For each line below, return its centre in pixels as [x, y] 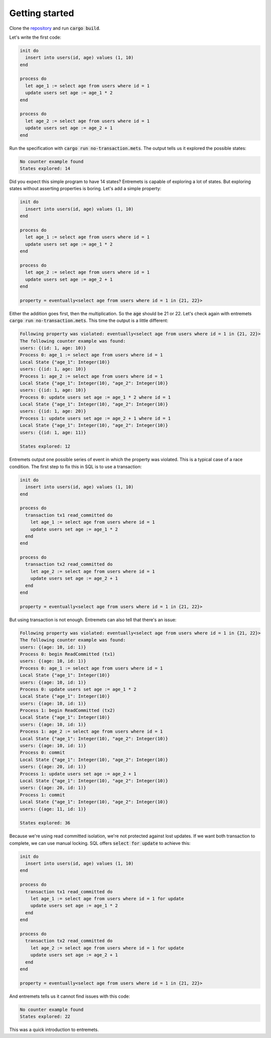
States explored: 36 [45, 823]
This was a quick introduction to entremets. [54, 1030]
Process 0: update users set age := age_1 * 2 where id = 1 [95, 397]
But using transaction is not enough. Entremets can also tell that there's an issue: [93, 620]
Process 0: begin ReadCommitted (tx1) [67, 654]
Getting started [42, 13]
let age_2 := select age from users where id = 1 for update [107, 948]
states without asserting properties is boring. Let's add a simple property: [85, 189]
